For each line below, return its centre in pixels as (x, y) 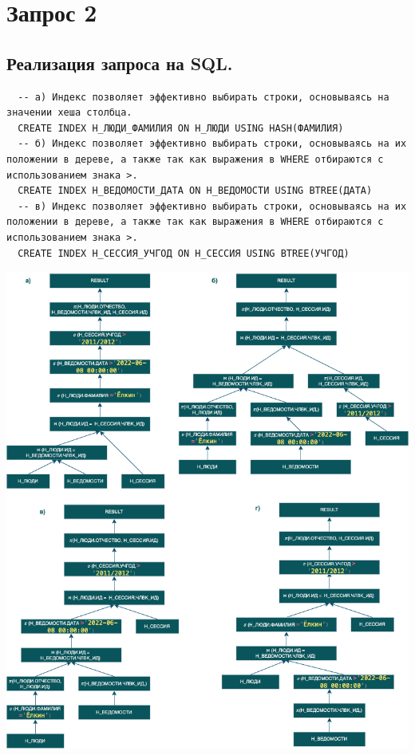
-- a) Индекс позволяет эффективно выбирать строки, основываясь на (204, 97)
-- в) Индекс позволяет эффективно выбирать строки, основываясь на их (212, 206)
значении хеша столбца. (69, 113)
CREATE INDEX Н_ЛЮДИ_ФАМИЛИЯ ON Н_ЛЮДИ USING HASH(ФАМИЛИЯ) (181, 128)
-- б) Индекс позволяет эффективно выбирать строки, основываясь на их (212, 144)
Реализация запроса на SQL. (120, 63)
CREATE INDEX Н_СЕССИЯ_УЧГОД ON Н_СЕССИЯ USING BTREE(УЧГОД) (184, 253)
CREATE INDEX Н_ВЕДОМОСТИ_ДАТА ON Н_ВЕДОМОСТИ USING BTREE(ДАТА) (195, 191)
